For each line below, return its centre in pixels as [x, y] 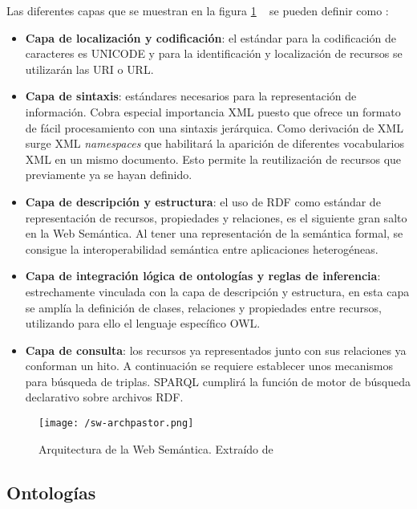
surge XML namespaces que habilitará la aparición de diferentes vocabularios [215, 143]
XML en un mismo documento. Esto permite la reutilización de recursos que [213, 159]
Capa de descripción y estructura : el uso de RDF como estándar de [203, 201]
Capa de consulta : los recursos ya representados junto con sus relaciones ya [216, 350]
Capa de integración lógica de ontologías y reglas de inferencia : [203, 276]
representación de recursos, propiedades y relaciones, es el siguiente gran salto [216, 217]
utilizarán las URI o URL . [89, 69]
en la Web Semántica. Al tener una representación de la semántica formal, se [214, 233]
